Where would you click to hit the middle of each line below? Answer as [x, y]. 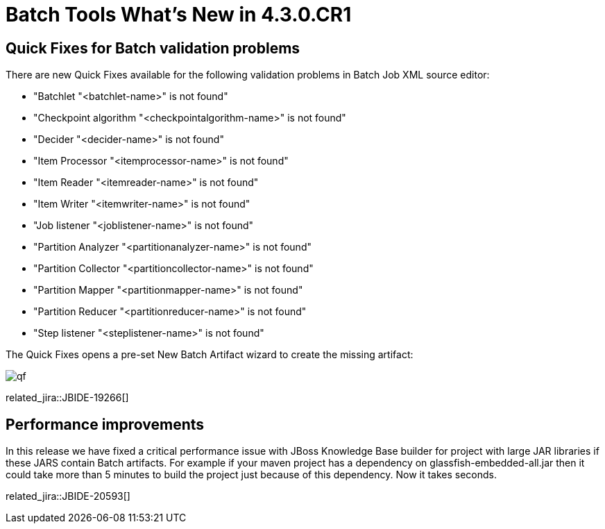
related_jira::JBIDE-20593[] [68, 496]
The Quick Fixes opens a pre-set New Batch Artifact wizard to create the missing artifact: [210, 355]
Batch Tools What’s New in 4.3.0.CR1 [179, 15]
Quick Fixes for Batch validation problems [153, 48]
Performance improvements [105, 424]
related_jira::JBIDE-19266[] [67, 398]
